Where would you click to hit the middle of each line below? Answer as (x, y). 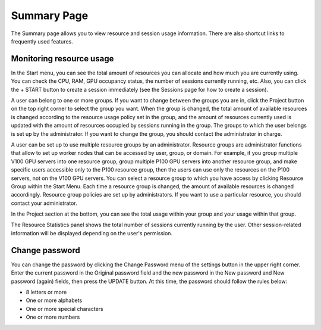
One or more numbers (53, 317)
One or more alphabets (54, 300)
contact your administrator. (44, 203)
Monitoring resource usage (62, 59)
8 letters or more (46, 292)
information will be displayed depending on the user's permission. (92, 233)
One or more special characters (64, 309)
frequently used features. (42, 41)
